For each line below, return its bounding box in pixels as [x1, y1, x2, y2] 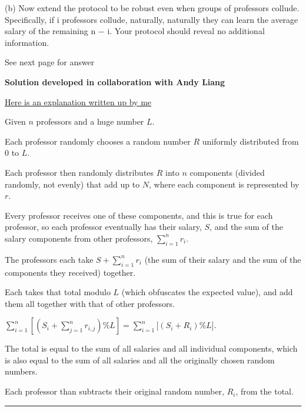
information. [5, 36, 49, 48]
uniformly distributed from [202, 135, 299, 147]
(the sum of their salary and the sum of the [144, 253, 301, 265]
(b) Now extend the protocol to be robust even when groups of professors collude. [5, 2, 300, 14]
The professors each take [5, 253, 94, 265]
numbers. [5, 365, 38, 377]
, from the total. [235, 385, 294, 397]
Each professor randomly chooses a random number [5, 135, 191, 147]
